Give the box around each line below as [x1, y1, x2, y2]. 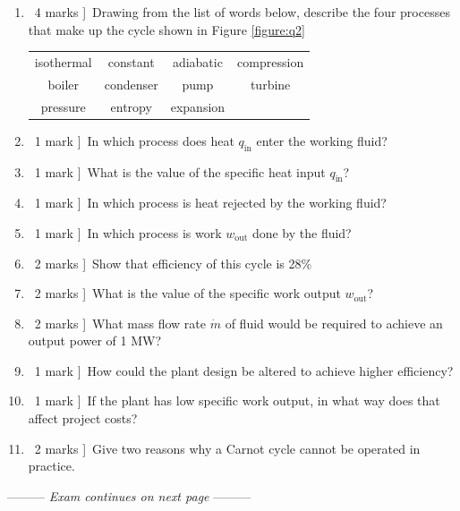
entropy [110, 97, 152, 115]
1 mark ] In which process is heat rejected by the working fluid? [34, 193, 387, 212]
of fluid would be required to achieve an [225, 313, 443, 332]
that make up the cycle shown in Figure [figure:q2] [28, 20, 305, 38]
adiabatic [172, 52, 223, 71]
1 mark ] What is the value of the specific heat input [34, 162, 326, 181]
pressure [40, 97, 86, 115]
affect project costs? [28, 409, 138, 428]
